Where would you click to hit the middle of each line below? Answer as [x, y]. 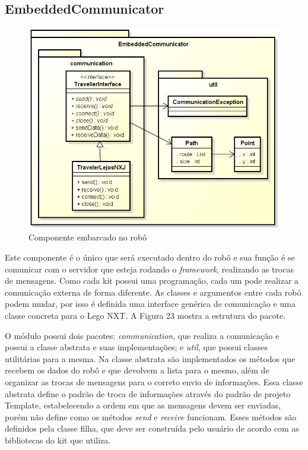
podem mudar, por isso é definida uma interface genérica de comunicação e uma [150, 304]
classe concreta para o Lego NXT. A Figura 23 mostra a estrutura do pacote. [145, 315]
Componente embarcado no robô [88, 237]
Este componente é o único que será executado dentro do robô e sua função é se [150, 257]
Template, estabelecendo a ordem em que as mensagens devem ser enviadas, [143, 405]
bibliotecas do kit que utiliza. [58, 440]
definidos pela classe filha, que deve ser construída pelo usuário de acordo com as [152, 428]
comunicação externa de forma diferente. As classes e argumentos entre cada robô [153, 292]
